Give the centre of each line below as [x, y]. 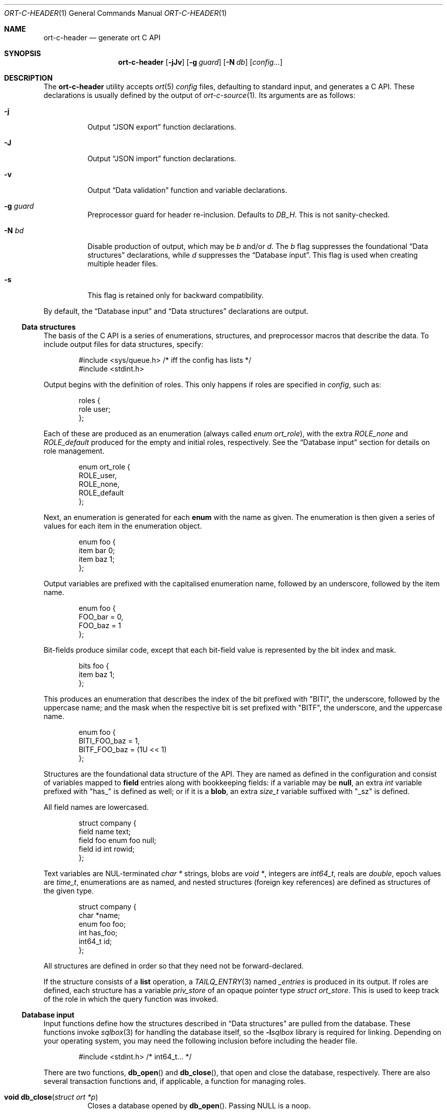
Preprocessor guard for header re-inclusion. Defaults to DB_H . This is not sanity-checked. [239, 215]
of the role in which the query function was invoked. [131, 999]
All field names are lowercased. [96, 807]
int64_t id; [95, 941]
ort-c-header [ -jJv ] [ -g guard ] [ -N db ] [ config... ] [200, 62]
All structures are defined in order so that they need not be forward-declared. [174, 966]
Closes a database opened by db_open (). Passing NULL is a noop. [199, 1106]
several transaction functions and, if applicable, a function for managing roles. [175, 1081]
